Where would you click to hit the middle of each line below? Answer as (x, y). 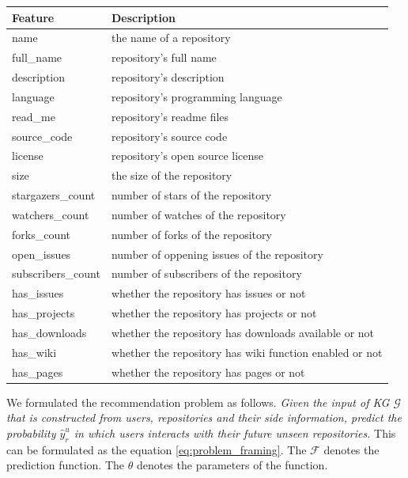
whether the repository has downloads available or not (243, 332)
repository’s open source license (187, 156)
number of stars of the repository (191, 195)
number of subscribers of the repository (206, 273)
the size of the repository (172, 175)
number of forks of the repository (191, 234)
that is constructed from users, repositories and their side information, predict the (204, 417)
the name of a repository (171, 38)
